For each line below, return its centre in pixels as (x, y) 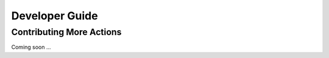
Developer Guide (55, 16)
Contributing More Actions (66, 32)
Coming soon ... (31, 47)
